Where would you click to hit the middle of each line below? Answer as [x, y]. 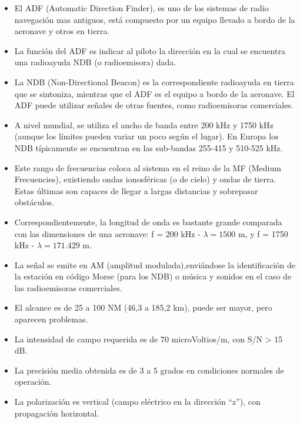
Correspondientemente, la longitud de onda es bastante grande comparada [148, 222]
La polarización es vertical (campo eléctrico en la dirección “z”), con [137, 402]
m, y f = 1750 [263, 233]
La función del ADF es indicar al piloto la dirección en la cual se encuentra [150, 50]
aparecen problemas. [51, 319]
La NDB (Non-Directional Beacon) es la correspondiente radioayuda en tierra [154, 81]
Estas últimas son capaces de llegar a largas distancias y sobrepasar [136, 190]
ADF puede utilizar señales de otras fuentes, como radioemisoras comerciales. [154, 105]
